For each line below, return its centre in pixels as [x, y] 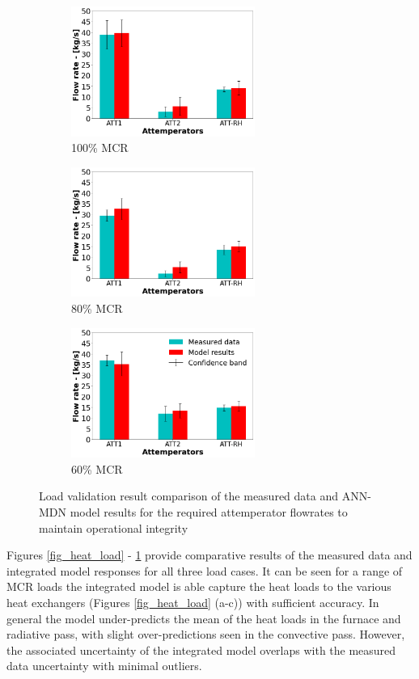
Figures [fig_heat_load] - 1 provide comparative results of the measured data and [209, 555]
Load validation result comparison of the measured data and [189, 496]
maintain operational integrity [114, 527]
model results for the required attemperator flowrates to [209, 512]
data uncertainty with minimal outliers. [104, 666]
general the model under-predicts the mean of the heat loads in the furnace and [204, 618]
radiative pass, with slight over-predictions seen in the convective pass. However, [206, 634]
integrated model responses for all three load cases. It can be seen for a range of [205, 570]
